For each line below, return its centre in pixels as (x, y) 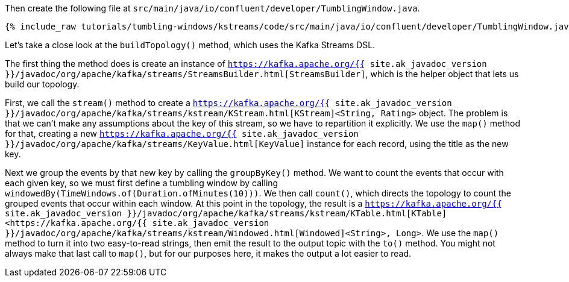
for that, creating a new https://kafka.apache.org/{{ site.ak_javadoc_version (182, 133)
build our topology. (42, 84)
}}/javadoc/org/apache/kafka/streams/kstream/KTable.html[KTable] (287, 213)
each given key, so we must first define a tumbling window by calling (142, 183)
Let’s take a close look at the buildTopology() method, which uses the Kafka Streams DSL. (190, 45)
